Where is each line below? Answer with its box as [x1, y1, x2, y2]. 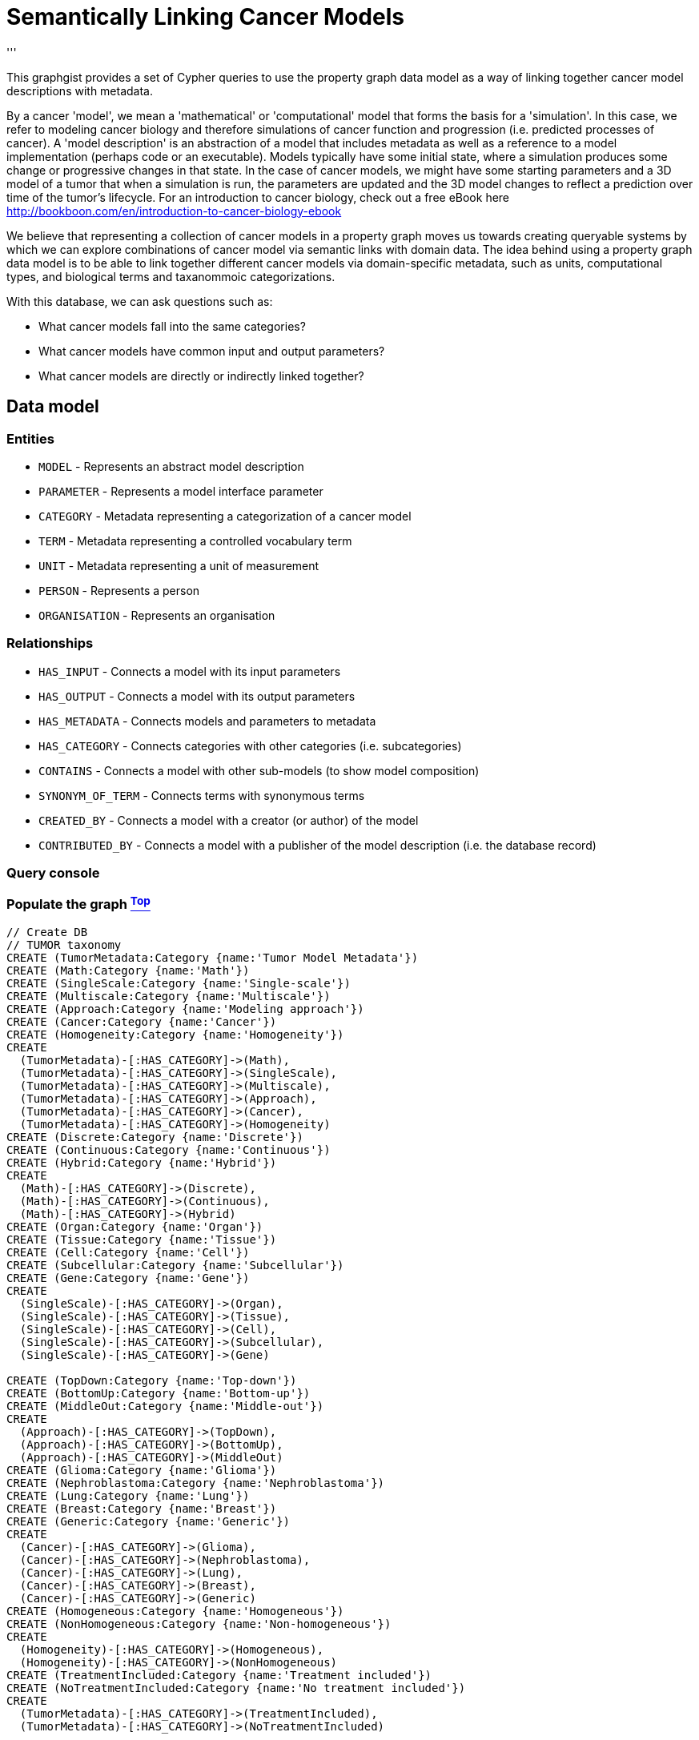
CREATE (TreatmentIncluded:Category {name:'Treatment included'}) [6, 1669, 432, 1682]
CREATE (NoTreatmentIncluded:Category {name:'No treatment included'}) [6, 1682, 466, 1695]
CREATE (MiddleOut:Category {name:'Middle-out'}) [6, 1400, 324, 1413]
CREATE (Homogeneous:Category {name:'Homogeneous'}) [6, 1605, 344, 1618]
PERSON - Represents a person [38, 583, 200, 597]
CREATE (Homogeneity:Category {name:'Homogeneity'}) [6, 1028, 344, 1042]
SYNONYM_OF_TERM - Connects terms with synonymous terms [38, 788, 365, 802]
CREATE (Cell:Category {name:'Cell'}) [6, 1246, 250, 1260]
